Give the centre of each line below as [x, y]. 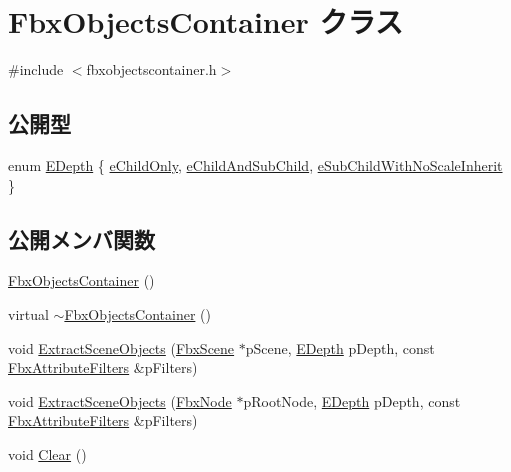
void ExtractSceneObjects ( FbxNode [120, 400]
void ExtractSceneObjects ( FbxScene [121, 347]
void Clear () [47, 453]
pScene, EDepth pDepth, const [340, 347]
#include [36, 69]
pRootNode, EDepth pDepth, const [352, 400]
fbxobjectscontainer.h [151, 69]
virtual [28, 313]
